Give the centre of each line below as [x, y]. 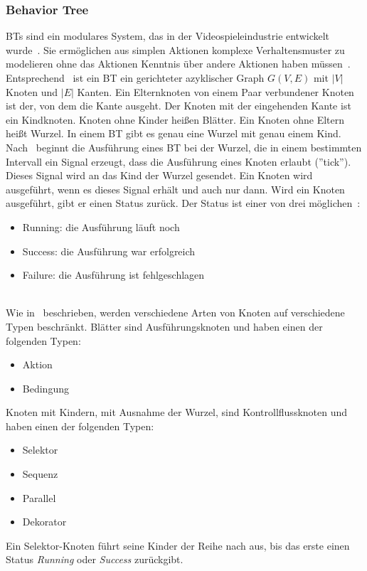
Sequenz [40, 474]
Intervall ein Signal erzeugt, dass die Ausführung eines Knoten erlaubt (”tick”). [179, 161]
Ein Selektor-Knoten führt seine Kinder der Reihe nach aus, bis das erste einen [178, 545]
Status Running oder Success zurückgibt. [95, 559]
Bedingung [46, 388]
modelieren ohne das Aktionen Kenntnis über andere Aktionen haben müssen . [178, 64]
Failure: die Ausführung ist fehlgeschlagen [113, 275]
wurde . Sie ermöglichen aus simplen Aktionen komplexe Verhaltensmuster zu [175, 49]
